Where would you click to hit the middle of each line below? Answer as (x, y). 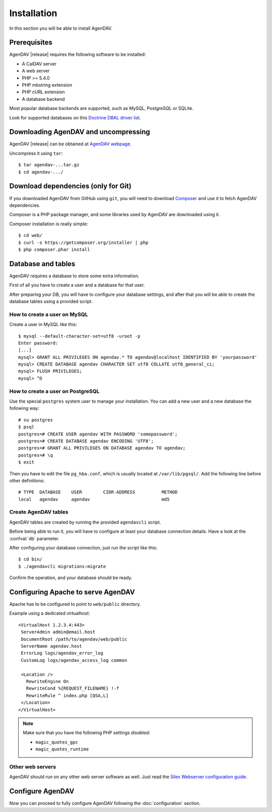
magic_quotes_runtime (62, 749)
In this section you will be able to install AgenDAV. (61, 28)
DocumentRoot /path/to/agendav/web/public (74, 639)
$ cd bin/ (30, 559)
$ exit (26, 462)
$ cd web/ (30, 235)
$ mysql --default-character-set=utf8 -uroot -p (79, 336)
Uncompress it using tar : (36, 153)
